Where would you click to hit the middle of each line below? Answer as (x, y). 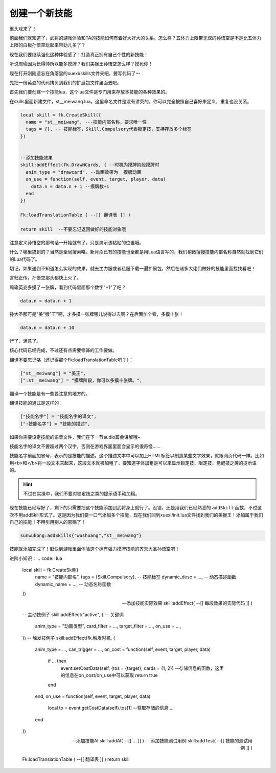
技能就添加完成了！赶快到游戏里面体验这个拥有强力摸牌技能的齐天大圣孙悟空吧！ (95, 549)
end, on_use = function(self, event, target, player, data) (93, 696)
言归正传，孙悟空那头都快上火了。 (45, 278)
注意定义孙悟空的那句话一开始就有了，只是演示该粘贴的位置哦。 (77, 242)
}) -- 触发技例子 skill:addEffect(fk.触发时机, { (69, 638)
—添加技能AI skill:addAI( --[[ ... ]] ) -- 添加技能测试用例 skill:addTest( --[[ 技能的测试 (160, 740)
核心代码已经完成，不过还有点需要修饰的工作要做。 (63, 350)
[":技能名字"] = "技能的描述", (55, 424)
